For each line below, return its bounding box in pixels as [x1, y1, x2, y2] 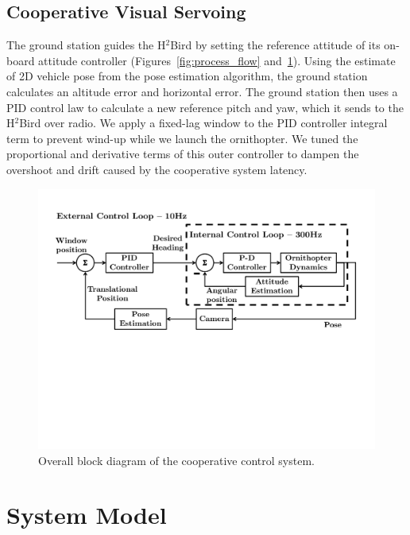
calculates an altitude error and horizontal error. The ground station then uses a [6, 83, 398, 99]
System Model [6, 498, 167, 531]
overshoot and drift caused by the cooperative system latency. [6, 161, 307, 177]
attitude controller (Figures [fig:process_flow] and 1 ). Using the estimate [38, 52, 396, 68]
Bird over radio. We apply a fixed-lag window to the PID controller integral [19, 114, 388, 131]
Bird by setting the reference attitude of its [170, 37, 381, 53]
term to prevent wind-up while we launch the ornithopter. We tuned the [6, 130, 358, 146]
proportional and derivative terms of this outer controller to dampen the [6, 145, 359, 162]
